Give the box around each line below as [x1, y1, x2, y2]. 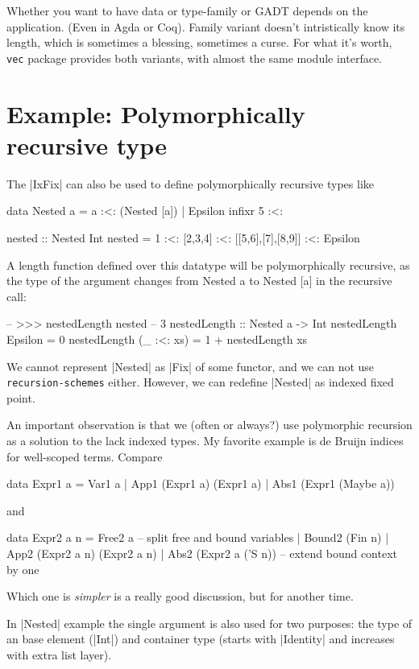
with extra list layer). [6, 646, 112, 663]
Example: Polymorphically [6, 97, 305, 130]
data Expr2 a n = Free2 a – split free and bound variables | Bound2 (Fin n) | [6, 529, 389, 546]
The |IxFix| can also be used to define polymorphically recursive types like [6, 175, 375, 192]
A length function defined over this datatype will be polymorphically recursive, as [6, 256, 410, 273]
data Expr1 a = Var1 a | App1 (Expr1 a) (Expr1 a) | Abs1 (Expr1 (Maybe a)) [6, 475, 395, 492]
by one [6, 560, 39, 577]
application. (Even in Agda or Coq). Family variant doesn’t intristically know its [6, 18, 405, 35]
